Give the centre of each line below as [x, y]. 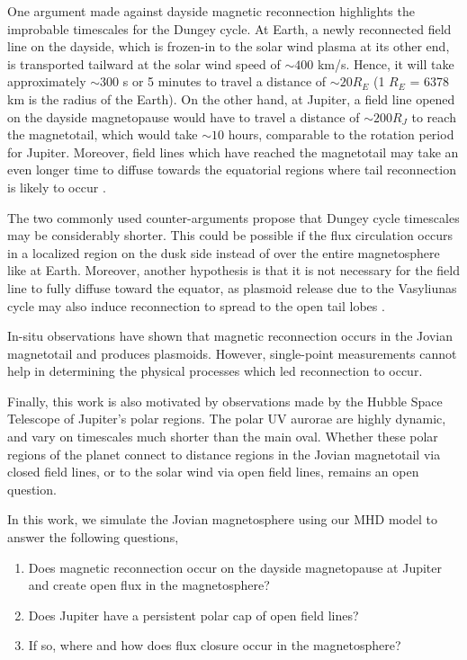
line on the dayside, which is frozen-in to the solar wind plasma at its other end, [229, 46]
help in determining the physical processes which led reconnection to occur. [215, 371]
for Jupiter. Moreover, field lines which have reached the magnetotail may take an [233, 152]
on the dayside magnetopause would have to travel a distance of [184, 116]
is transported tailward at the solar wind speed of [144, 63]
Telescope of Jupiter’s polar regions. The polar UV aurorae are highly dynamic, [227, 419]
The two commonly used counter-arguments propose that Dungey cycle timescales [233, 217]
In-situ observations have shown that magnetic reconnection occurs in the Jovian [230, 336]
